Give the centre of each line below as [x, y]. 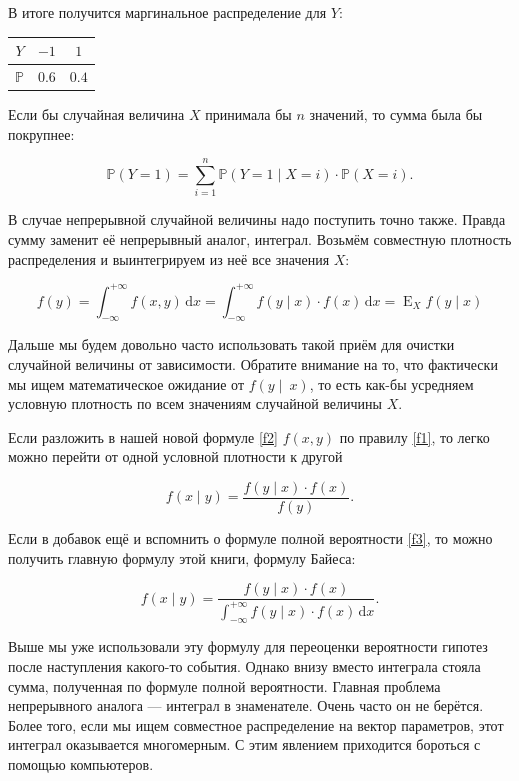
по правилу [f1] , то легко [414, 436]
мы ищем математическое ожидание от [126, 383]
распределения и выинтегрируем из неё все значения [169, 258]
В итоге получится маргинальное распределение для [167, 12]
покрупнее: [41, 133]
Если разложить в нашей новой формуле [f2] [143, 436]
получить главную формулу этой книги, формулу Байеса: [182, 557]
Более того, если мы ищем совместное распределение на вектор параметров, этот [256, 724]
